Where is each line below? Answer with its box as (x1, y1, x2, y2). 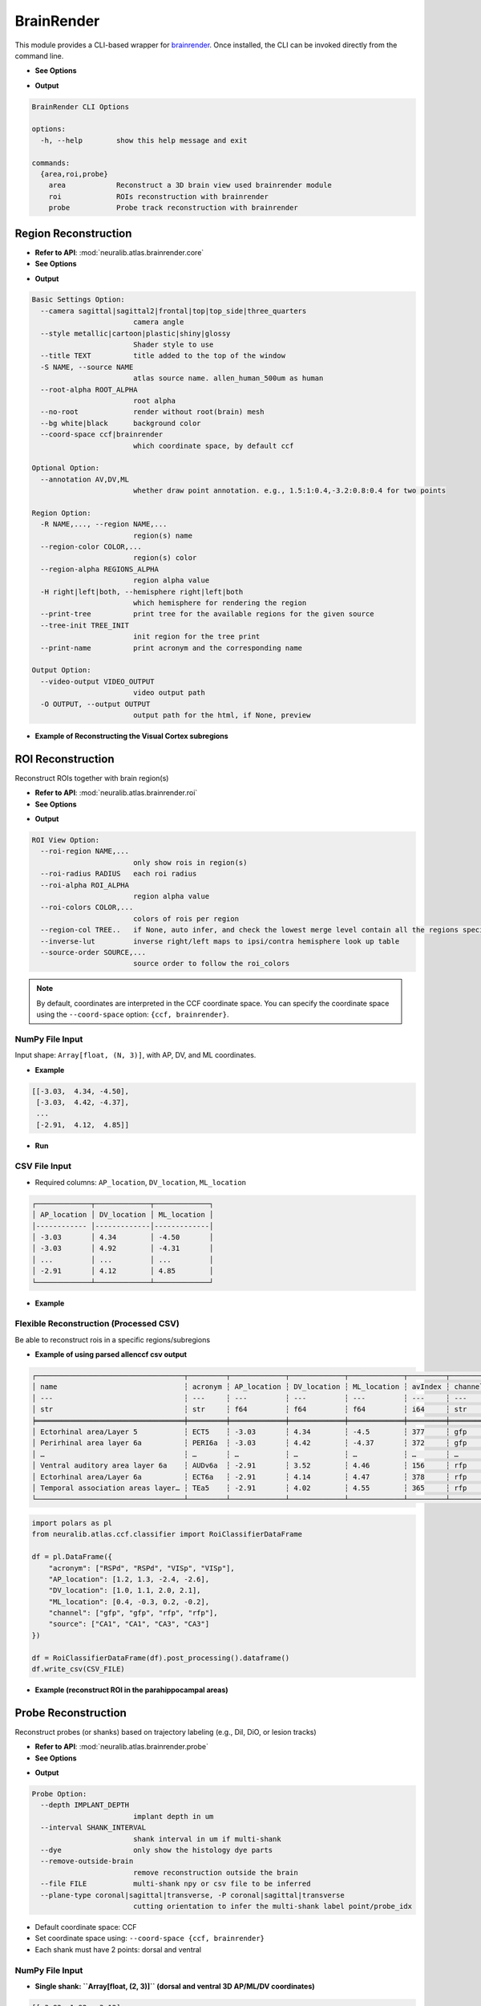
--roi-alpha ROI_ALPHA (40, 880, 130, 890)
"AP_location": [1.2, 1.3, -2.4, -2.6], (48, 1574, 210, 1584)
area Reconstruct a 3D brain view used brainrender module (48, 181, 333, 190)
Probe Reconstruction (14, 1706, 127, 1720)
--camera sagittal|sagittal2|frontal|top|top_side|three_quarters (40, 306, 307, 315)
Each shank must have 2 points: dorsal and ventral (34, 1944, 202, 1954)
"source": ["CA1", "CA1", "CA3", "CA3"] (48, 1619, 210, 1629)
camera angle (132, 318, 184, 327)
